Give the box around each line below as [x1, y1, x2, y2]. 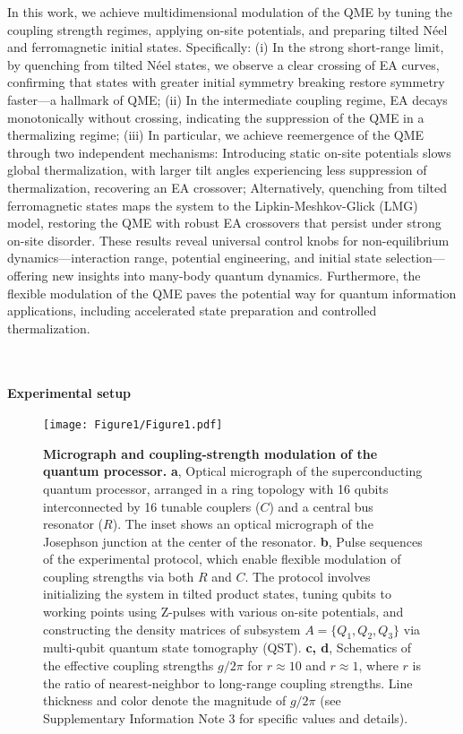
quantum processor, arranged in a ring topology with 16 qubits [43, 479, 389, 497]
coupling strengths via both [43, 566, 194, 585]
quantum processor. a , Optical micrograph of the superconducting [43, 462, 423, 480]
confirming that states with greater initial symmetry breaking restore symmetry [7, 73, 445, 91]
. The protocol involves [244, 566, 371, 585]
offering [7, 265, 48, 284]
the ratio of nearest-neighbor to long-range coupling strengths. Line [43, 673, 413, 692]
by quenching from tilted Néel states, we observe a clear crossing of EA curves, [7, 55, 440, 73]
